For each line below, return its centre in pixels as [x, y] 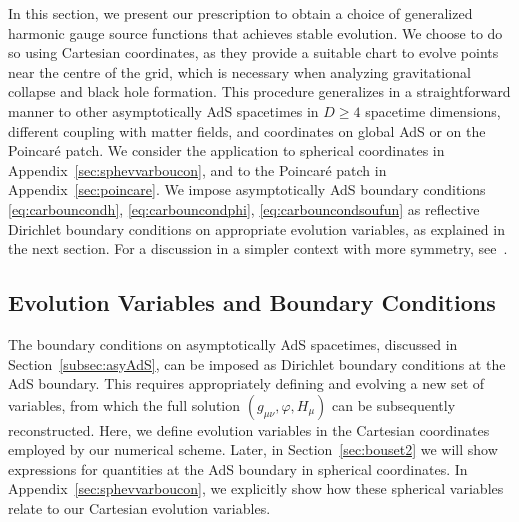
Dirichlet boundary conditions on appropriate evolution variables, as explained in [256, 228]
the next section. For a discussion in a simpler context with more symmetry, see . [258, 248]
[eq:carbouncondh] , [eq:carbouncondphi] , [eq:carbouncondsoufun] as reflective [244, 208]
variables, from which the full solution [124, 404]
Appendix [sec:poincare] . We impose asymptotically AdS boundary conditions [247, 189]
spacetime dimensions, [433, 110]
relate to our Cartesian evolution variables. [139, 508]
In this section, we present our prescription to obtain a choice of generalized [240, 13]
